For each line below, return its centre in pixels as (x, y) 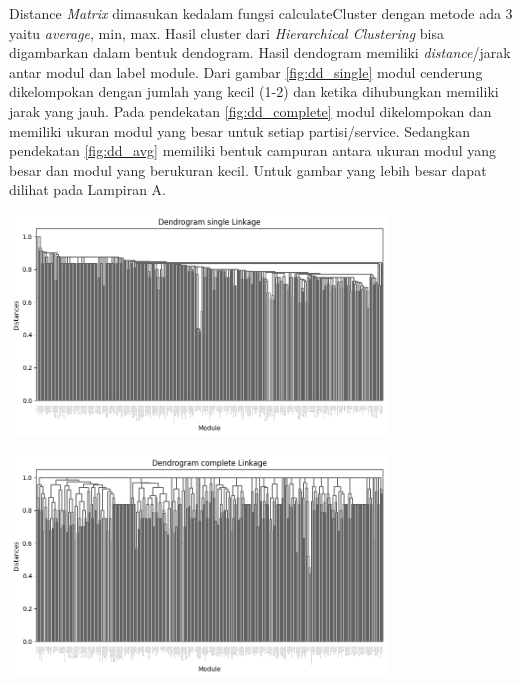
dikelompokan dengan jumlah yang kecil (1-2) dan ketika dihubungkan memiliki (254, 91)
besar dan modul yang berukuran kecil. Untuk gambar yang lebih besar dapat (248, 169)
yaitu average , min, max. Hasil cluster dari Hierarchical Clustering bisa (226, 32)
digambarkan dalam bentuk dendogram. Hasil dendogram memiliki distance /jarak (260, 52)
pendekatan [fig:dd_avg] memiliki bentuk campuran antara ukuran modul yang (253, 150)
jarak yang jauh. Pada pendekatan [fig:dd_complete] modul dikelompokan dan (250, 110)
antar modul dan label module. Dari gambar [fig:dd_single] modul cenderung (246, 71)
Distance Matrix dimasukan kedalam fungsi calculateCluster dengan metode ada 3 (261, 13)
